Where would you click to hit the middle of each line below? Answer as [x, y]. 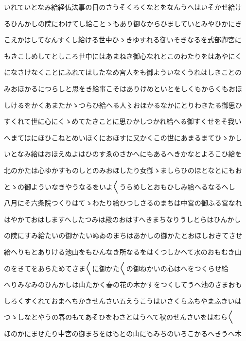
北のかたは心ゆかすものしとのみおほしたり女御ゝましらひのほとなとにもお [123, 170]
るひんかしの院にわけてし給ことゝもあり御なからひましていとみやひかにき [123, 23]
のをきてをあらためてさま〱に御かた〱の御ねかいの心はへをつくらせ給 [116, 268]
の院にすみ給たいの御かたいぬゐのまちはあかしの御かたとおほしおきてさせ [123, 235]
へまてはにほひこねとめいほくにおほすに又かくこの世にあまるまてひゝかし [123, 137]
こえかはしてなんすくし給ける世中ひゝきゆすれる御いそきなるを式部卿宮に [123, 40]
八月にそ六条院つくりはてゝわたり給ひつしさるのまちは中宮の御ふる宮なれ [123, 203]
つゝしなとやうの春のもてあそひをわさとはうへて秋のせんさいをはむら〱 [119, 317]
